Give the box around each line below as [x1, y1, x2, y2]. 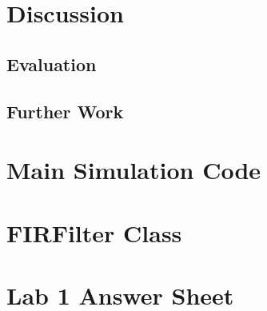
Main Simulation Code [6, 154, 261, 186]
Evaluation [6, 51, 97, 76]
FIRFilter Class [6, 216, 182, 249]
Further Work [6, 98, 124, 123]
